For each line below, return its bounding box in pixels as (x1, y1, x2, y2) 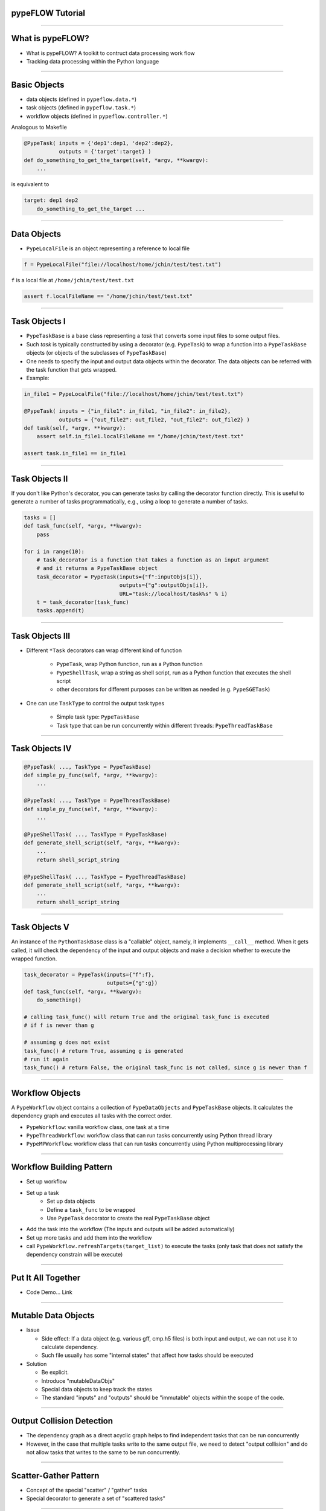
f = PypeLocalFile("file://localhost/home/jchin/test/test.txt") (24, 261, 222, 268)
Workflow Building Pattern (11, 1162, 113, 1173)
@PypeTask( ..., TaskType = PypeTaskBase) (24, 763, 152, 770)
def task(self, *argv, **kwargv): (24, 424, 126, 432)
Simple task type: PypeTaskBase (56, 713, 139, 720)
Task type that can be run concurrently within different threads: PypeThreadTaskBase (56, 722, 273, 729)
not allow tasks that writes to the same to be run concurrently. (26, 1449, 181, 1456)
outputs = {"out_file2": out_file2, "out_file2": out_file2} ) (59, 416, 251, 423)
